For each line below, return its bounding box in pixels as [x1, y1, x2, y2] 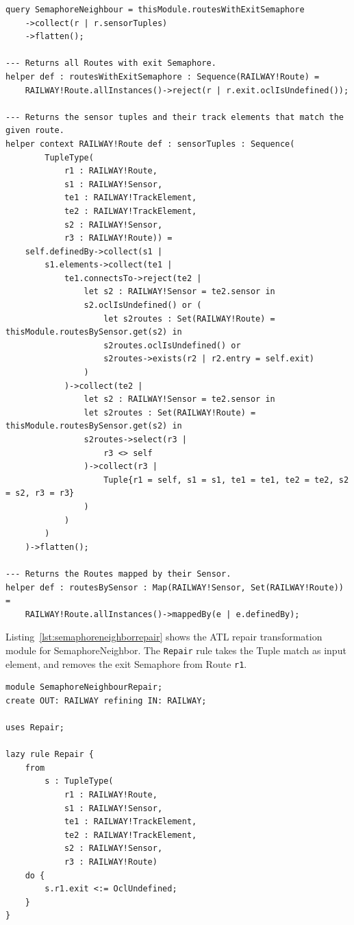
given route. [5, 125, 64, 136]
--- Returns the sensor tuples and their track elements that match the [5, 112, 344, 122]
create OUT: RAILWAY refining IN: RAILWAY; [5, 695, 207, 706]
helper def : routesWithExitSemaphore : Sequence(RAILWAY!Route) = [5, 71, 320, 82]
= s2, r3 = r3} [5, 488, 75, 498]
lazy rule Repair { [5, 749, 94, 760]
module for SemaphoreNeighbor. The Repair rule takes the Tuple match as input [5, 642, 346, 657]
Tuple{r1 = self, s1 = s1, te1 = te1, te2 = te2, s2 [103, 474, 349, 485]
